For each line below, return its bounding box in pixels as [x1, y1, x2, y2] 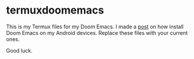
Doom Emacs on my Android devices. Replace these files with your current [6, 29, 188, 36]
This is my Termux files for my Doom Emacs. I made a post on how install [6, 23, 184, 30]
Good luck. [6, 47, 33, 54]
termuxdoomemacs [6, 4, 104, 17]
